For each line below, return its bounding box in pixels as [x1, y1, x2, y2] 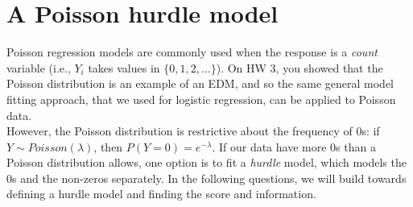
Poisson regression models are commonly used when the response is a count [6, 43, 378, 60]
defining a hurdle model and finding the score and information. [6, 185, 316, 202]
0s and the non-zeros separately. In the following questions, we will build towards [6, 169, 407, 186]
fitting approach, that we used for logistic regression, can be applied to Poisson [6, 90, 396, 107]
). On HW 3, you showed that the [216, 59, 383, 76]
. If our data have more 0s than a [212, 138, 376, 155]
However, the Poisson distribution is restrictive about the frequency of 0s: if [6, 122, 380, 139]
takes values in [88, 59, 160, 76]
